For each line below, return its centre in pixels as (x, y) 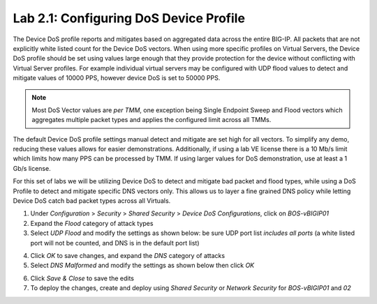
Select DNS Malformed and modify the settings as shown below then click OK (142, 266)
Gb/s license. (32, 168)
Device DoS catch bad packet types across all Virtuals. (92, 201)
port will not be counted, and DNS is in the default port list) (115, 243)
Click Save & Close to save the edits (82, 278)
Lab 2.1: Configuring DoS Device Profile (129, 18)
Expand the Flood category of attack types (92, 223)
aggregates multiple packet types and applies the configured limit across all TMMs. (151, 120)
